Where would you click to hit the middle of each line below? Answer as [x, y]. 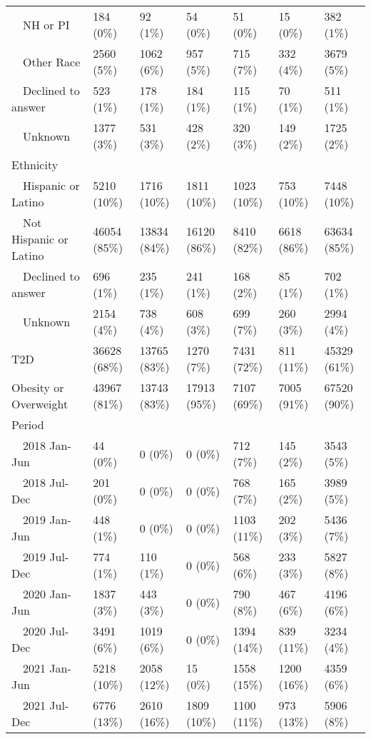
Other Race [52, 61]
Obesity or [38, 387]
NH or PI [46, 24]
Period [28, 424]
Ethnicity [35, 165]
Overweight [40, 404]
